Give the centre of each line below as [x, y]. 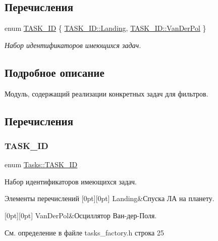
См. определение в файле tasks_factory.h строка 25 [84, 232]
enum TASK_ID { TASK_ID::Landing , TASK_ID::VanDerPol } [105, 28]
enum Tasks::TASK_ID [41, 164]
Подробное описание [54, 72]
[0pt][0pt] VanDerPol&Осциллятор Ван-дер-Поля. [81, 215]
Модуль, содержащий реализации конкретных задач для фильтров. [106, 93]
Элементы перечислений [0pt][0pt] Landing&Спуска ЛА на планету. [110, 198]
